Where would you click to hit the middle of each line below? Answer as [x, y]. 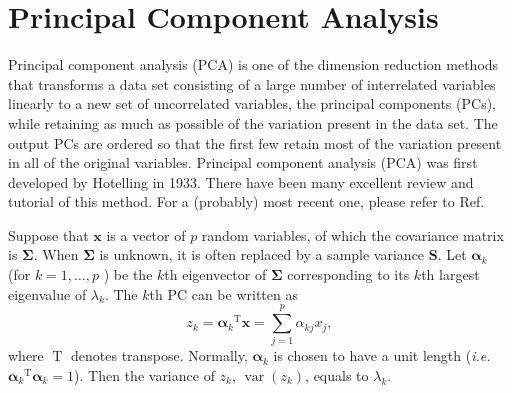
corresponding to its [348, 274]
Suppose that [48, 234]
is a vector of [146, 234]
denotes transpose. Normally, [159, 355]
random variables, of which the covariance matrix [352, 234]
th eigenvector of [215, 274]
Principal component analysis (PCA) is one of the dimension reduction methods [253, 64]
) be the [128, 274]
